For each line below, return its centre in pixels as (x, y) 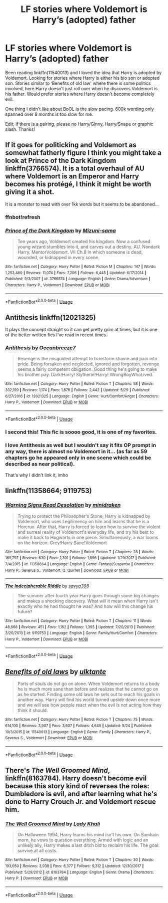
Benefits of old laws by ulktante (56, 672)
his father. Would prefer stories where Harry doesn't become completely (80, 94)
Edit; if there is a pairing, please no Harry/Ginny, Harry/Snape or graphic (79, 124)
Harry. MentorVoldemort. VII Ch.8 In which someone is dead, (80, 252)
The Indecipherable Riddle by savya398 (47, 586)
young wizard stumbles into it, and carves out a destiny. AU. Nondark (88, 247)
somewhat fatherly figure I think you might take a (83, 153)
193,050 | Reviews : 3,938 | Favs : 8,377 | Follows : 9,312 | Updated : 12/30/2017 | (74, 866)
